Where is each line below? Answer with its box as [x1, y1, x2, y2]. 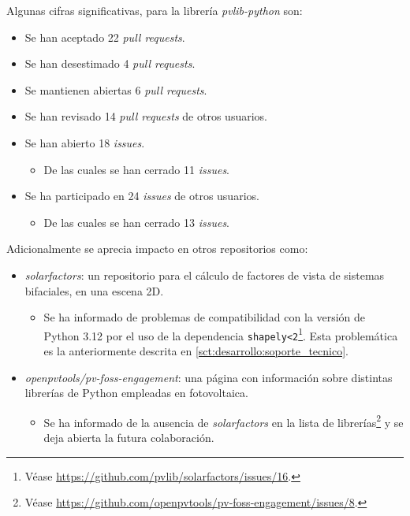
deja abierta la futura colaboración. [43, 429, 214, 446]
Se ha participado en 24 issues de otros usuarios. [24, 187, 259, 204]
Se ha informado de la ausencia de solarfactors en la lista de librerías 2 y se [43, 411, 404, 430]
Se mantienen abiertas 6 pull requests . [24, 81, 207, 98]
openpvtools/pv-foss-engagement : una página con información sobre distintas [24, 369, 393, 385]
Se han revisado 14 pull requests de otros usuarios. [24, 108, 267, 124]
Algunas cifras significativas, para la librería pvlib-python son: [6, 2, 303, 18]
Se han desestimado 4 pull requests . [24, 55, 196, 72]
